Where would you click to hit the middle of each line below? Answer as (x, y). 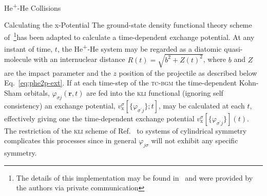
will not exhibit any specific (195, 140)
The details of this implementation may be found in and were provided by (135, 177)
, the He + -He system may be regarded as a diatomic (139, 48)
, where (215, 59)
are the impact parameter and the (58, 72)
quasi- (233, 48)
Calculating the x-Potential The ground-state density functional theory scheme (128, 25)
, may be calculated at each (202, 105)
